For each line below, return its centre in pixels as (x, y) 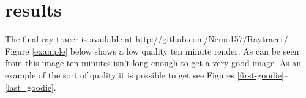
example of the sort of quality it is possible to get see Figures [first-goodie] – (147, 74)
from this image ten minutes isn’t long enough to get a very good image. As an (153, 63)
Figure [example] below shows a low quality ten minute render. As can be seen (152, 51)
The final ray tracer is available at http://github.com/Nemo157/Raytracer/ (147, 39)
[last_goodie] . (31, 87)
